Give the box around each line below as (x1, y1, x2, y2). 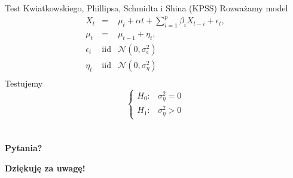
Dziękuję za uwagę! (5, 161, 86, 174)
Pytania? (5, 142, 42, 154)
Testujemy (5, 76, 43, 89)
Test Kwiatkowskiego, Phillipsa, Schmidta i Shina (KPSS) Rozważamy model (5, 2, 288, 14)
